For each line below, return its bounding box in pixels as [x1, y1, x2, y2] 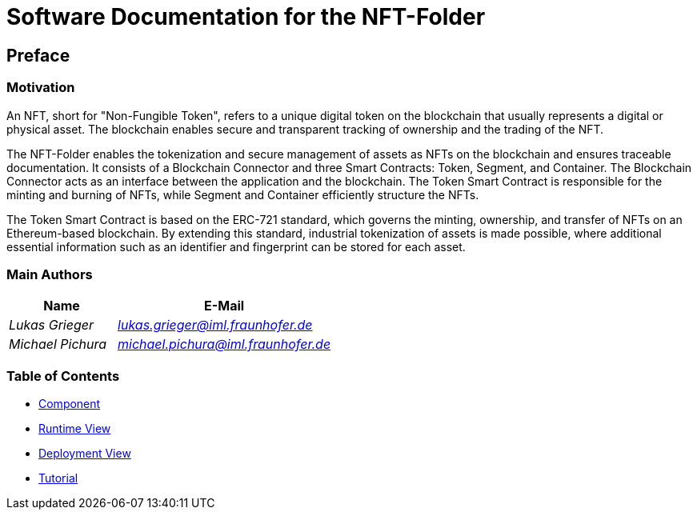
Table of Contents [6, 367, 120, 384]
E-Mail [204, 298, 245, 314]
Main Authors [6, 266, 93, 282]
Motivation [6, 79, 75, 96]
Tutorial [38, 471, 78, 486]
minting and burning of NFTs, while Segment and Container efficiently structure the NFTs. [6, 187, 479, 202]
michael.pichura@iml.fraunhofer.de [118, 336, 331, 353]
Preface [6, 45, 70, 66]
